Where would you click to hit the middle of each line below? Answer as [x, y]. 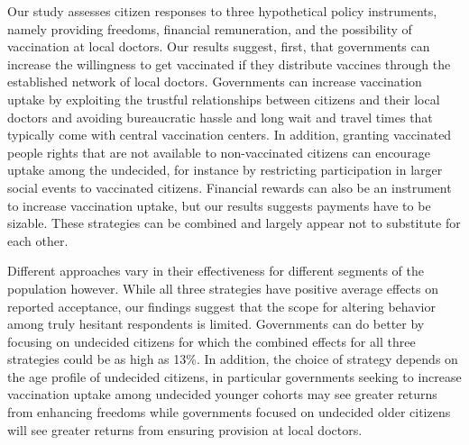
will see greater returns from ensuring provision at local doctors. [185, 429]
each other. [38, 240]
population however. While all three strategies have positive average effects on [223, 288]
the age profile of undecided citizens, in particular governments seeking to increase [234, 376]
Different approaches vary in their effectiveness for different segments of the [216, 271]
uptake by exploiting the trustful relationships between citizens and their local [224, 99]
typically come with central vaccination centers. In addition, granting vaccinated [230, 135]
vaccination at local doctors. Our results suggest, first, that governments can [219, 46]
